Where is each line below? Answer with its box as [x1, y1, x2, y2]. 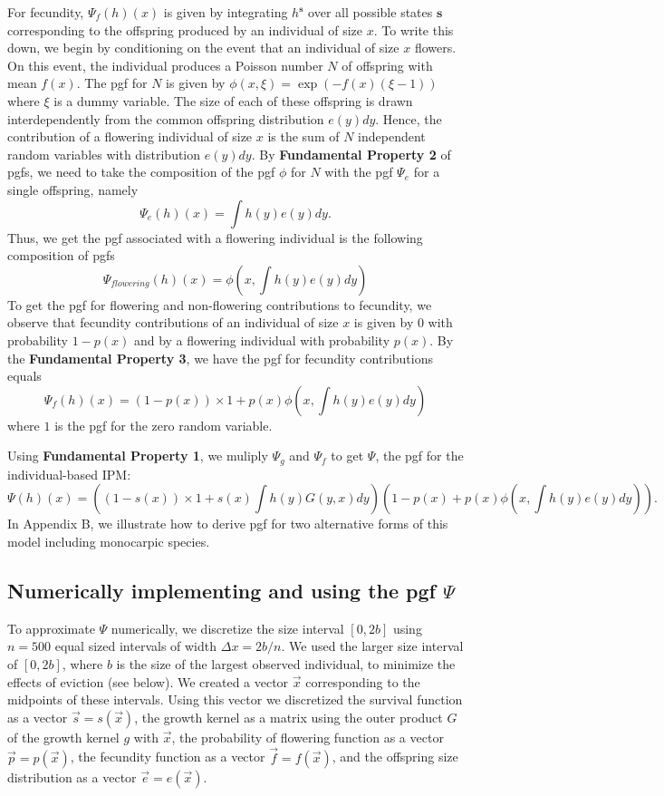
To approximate [7, 618, 95, 637]
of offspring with [342, 55, 433, 74]
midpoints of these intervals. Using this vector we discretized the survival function [7, 690, 463, 709]
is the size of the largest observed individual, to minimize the [116, 654, 456, 673]
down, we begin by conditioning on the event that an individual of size [7, 38, 399, 57]
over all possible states [308, 3, 433, 21]
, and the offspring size [332, 747, 458, 766]
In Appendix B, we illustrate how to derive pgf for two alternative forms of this [7, 514, 448, 533]
